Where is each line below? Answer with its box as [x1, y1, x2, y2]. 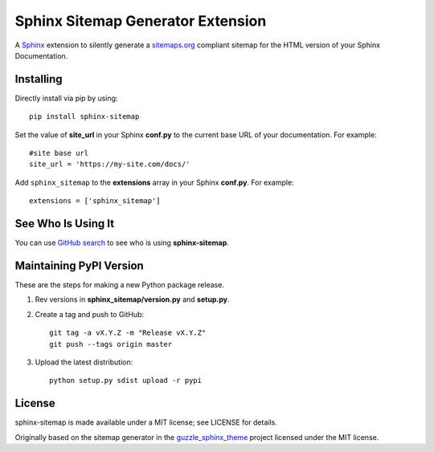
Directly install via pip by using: [14, 93, 118, 103]
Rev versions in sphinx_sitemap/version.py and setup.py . [35, 295, 230, 304]
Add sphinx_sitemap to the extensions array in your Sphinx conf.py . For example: [14, 177, 294, 187]
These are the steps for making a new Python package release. [14, 280, 225, 289]
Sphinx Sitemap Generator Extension [14, 12, 267, 30]
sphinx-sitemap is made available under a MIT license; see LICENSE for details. [14, 417, 277, 427]
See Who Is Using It [14, 217, 115, 230]
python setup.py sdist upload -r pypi [49, 376, 203, 385]
